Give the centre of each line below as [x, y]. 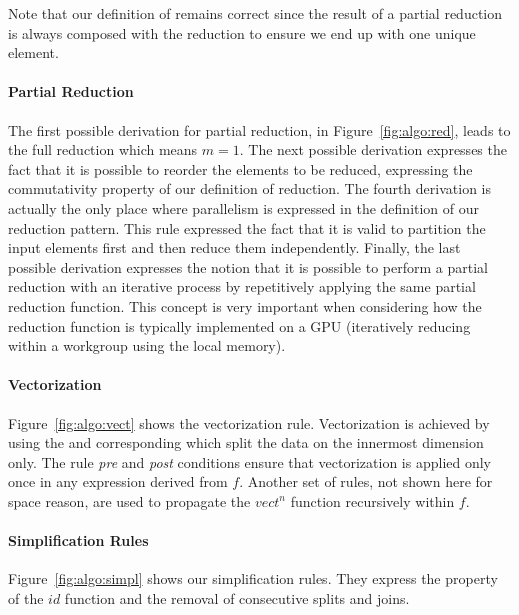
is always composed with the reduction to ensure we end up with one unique [242, 32]
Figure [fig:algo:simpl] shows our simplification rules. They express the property [253, 578]
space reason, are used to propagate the [129, 500]
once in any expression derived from [118, 481]
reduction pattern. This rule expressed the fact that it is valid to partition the [247, 227]
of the [26, 597]
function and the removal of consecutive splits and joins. [237, 597]
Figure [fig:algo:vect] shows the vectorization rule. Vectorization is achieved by [249, 422]
